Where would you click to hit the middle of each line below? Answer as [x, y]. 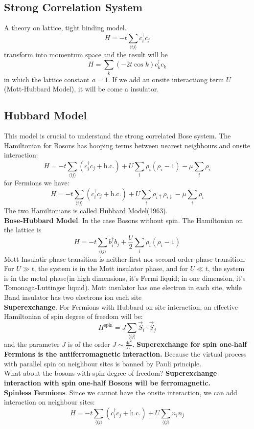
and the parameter [32, 344]
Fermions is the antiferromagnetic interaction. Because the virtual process [125, 354]
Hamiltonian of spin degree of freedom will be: [73, 316]
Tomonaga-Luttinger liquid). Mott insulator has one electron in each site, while [123, 287]
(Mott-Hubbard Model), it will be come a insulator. [81, 89]
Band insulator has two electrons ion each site [73, 297]
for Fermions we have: [37, 183]
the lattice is [23, 230]
